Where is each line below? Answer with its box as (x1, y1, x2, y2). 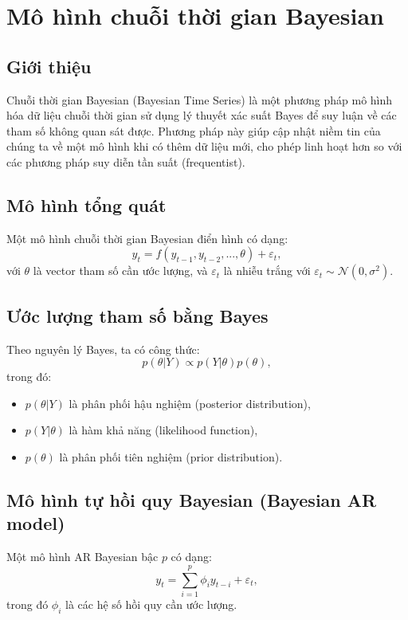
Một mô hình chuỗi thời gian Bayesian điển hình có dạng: (6, 230, 288, 246)
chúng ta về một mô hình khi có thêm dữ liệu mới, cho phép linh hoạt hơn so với (6, 138, 402, 155)
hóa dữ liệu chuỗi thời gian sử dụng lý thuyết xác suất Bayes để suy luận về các (6, 107, 397, 124)
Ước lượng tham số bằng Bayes (6, 303, 269, 328)
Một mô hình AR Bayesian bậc (6, 548, 159, 565)
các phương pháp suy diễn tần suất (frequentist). (6, 153, 245, 170)
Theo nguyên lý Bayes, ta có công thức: (6, 340, 200, 357)
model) (6, 511, 65, 536)
